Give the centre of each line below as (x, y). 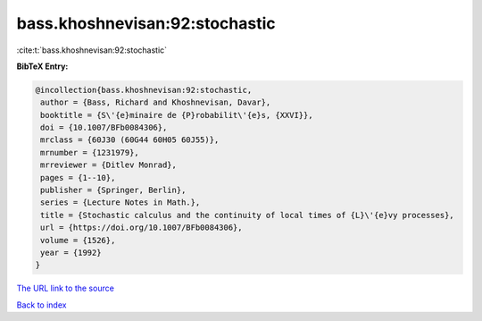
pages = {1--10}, (78, 177)
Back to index (42, 305)
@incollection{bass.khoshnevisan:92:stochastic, (144, 90)
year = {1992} (71, 253)
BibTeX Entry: (42, 66)
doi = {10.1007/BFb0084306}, (104, 128)
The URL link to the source (66, 288)
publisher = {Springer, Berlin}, (113, 190)
